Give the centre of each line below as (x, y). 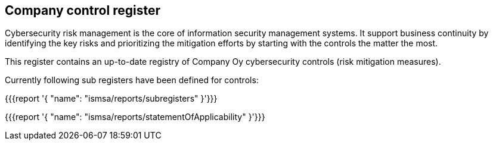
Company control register (83, 10)
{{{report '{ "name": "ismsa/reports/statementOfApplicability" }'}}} (135, 117)
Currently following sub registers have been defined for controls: (132, 80)
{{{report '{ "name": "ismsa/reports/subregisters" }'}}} (111, 99)
